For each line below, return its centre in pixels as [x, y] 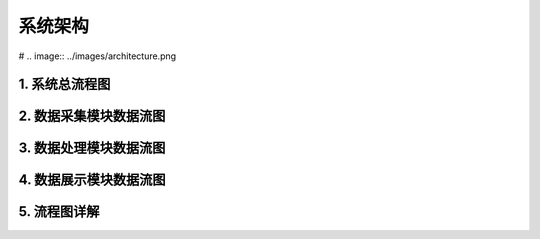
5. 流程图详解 [59, 211]
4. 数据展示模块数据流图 [92, 180]
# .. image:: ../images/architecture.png [97, 56]
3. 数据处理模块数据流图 [92, 148]
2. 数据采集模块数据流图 [92, 116]
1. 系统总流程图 [64, 84]
